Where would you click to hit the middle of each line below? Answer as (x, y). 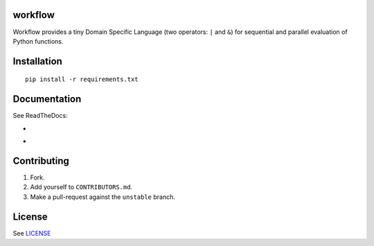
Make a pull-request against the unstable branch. (103, 197)
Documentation (47, 99)
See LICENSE (32, 233)
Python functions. (38, 41)
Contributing (41, 160)
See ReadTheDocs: (41, 116)
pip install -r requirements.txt (82, 79)
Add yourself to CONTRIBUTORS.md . (81, 187)
